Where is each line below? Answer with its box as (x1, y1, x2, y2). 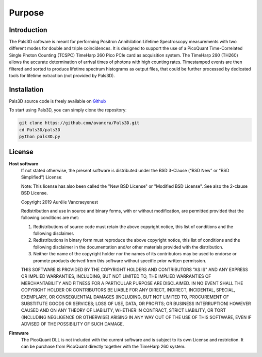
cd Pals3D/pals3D (19, 127, 61, 132)
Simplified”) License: (21, 174, 63, 180)
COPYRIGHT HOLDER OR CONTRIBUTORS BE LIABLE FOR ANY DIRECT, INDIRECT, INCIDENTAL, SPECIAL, (21, 287, 235, 293)
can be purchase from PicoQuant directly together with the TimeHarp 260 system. (21, 343, 186, 350)
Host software (9, 161, 38, 166)
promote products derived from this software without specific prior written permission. (33, 258, 207, 264)
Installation (9, 85, 44, 93)
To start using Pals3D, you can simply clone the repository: (9, 107, 127, 113)
